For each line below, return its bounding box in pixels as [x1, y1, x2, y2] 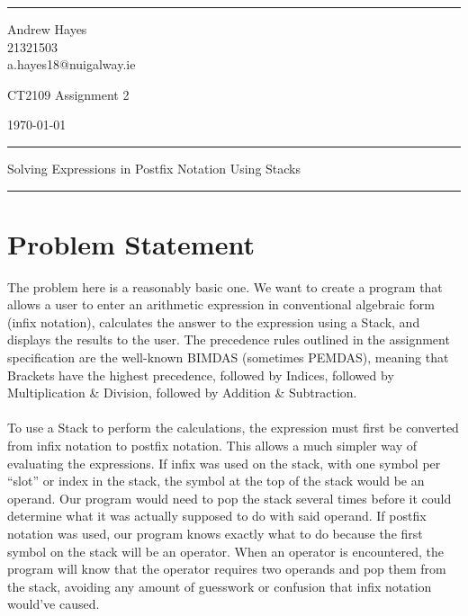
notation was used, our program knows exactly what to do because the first [7, 524, 423, 542]
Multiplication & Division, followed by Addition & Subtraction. [7, 383, 357, 402]
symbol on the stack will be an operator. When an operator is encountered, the [7, 541, 444, 560]
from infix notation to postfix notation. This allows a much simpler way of [7, 436, 418, 455]
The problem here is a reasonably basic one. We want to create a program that [7, 277, 443, 296]
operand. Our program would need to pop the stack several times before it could [7, 488, 452, 507]
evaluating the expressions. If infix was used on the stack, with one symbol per [7, 453, 441, 472]
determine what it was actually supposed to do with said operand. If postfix [7, 506, 427, 525]
